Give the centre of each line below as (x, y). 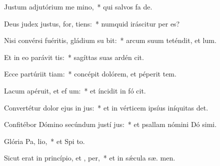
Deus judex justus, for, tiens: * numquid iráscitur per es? (92, 23)
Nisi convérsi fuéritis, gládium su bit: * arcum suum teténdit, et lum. (110, 40)
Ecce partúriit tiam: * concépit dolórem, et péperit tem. (90, 74)
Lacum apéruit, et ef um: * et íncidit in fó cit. (75, 90)
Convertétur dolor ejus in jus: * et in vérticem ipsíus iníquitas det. (106, 107)
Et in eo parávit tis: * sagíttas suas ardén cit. (74, 57)
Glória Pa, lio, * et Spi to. (44, 141)
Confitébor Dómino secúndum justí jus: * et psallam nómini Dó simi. (110, 124)
